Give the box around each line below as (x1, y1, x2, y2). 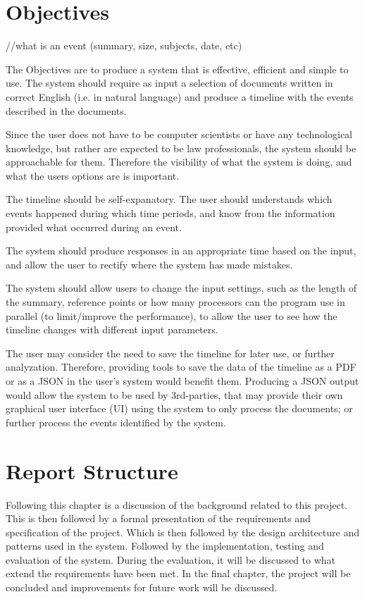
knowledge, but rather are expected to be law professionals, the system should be (6, 140, 357, 155)
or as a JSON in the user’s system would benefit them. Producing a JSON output (6, 373, 359, 388)
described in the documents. (6, 103, 127, 118)
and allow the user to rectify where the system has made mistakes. (6, 257, 293, 271)
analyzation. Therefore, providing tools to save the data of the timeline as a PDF (6, 359, 357, 374)
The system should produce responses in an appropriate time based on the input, (6, 243, 357, 258)
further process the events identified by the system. (6, 414, 226, 429)
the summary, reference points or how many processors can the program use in (6, 295, 345, 309)
